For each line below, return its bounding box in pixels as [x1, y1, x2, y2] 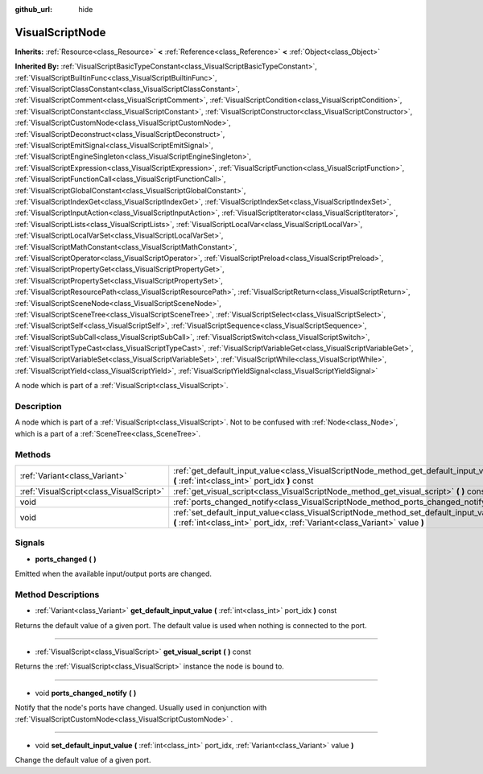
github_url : [14, 5, 52, 14]
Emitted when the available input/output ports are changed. [14, 569, 213, 579]
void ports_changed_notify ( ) [35, 688, 137, 697]
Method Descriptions [14, 589, 100, 600]
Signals [14, 537, 45, 548]
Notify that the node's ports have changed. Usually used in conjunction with [14, 703, 267, 713]
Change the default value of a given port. [14, 755, 151, 765]
